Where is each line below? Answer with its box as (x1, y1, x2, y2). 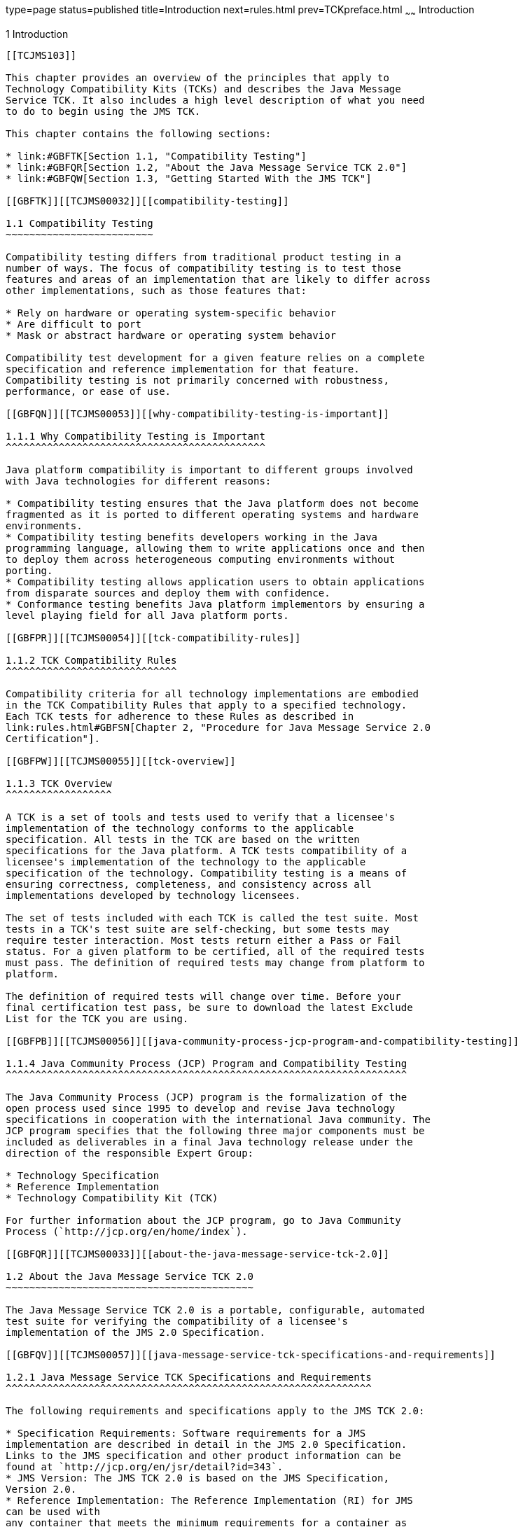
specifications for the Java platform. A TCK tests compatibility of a (6, 844, 407, 856)
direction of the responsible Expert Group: (6, 1147, 254, 1159)
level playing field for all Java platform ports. (6, 609, 289, 621)
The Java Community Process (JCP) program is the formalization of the (6, 1091, 407, 1103)
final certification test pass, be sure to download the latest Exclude (6, 1001, 413, 1013)
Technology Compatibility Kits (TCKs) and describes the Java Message (6, 83, 401, 95)
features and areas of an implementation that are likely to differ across (6, 273, 431, 285)
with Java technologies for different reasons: (6, 475, 272, 487)
